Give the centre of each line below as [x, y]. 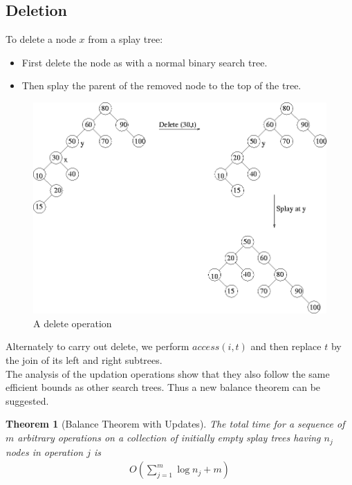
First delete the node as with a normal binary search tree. [145, 62]
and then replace [286, 346]
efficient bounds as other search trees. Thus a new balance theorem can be [163, 387]
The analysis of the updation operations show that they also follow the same [168, 373]
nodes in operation [45, 451]
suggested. [27, 400]
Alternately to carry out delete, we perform [98, 346]
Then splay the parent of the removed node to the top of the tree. [161, 85]
